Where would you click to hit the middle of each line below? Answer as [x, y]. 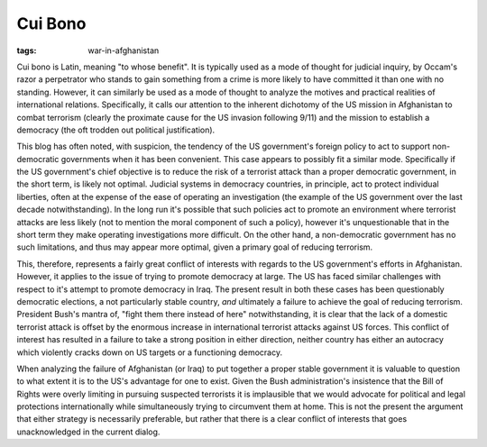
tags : [27, 50]
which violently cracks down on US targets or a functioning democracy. [150, 352]
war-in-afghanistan [124, 50]
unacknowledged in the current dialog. [88, 432]
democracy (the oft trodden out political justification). [116, 130]
